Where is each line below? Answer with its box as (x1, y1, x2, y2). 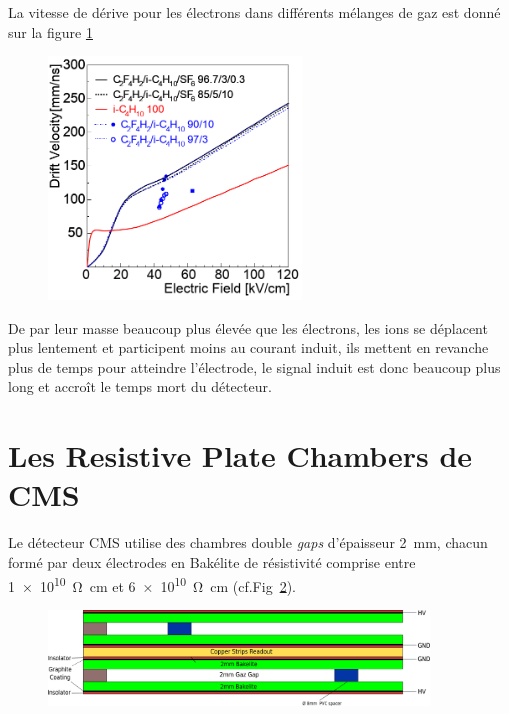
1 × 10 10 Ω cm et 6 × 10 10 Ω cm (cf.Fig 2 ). (8, 572, 296, 596)
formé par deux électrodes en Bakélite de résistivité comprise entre (8, 551, 416, 572)
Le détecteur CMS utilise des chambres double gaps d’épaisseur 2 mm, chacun (8, 532, 488, 553)
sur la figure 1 (8, 21, 93, 42)
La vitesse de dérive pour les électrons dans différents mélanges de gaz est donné (8, 2, 501, 22)
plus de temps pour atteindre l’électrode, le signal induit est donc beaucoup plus (8, 356, 501, 377)
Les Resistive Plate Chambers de (8, 435, 473, 476)
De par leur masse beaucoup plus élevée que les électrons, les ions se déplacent (8, 317, 488, 338)
